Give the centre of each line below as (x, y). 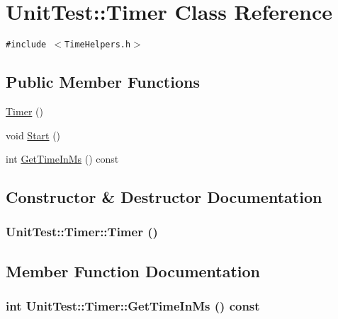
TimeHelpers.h (98, 45)
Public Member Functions (103, 82)
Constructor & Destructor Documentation (164, 197)
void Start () (33, 135)
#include (26, 45)
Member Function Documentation (133, 271)
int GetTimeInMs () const (62, 159)
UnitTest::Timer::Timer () (82, 232)
